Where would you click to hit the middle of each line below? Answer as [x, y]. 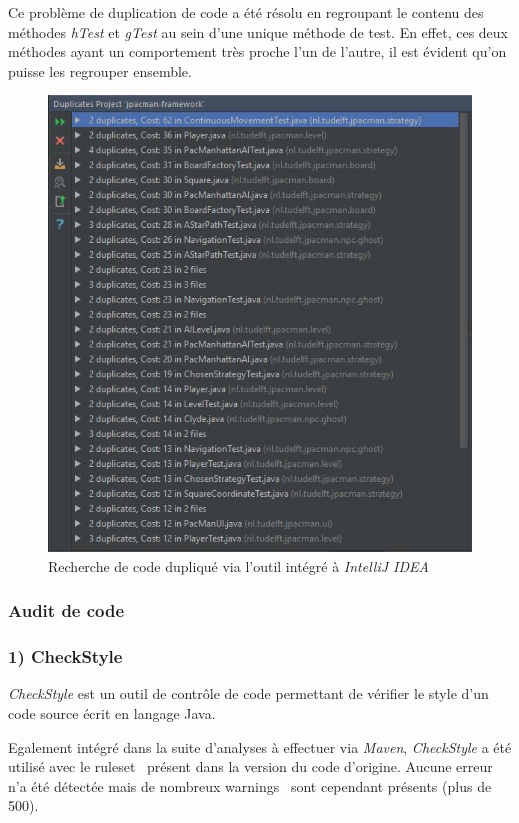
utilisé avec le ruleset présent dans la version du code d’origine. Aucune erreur [250, 766]
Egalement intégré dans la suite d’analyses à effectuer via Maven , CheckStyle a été [260, 746]
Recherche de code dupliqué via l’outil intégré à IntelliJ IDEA [238, 565]
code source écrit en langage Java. [112, 713]
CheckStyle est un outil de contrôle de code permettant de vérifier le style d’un [248, 693]
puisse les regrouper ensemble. [100, 70]
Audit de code [66, 610]
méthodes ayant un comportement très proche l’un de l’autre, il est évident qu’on [257, 51]
